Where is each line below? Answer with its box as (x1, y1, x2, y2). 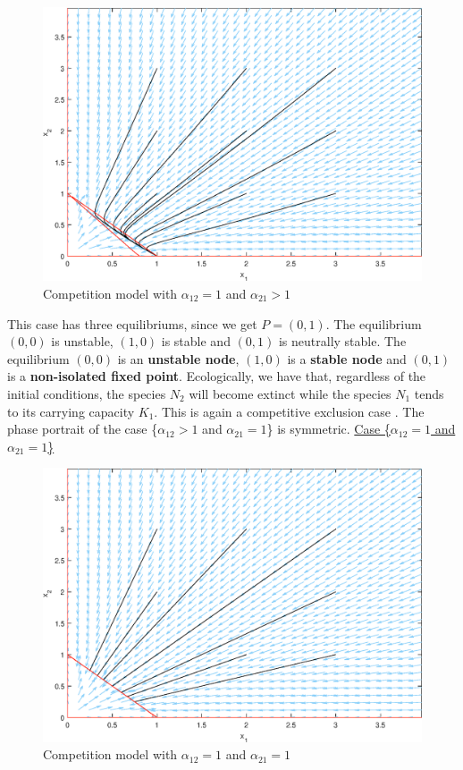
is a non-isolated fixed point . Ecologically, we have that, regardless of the (7, 367, 426, 385)
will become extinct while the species (189, 384, 391, 402)
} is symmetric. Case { (266, 419, 391, 438)
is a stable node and (287, 349, 407, 368)
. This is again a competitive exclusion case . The (154, 402, 425, 420)
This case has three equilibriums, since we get (7, 314, 257, 333)
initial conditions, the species (7, 384, 166, 402)
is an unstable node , (117, 349, 240, 368)
